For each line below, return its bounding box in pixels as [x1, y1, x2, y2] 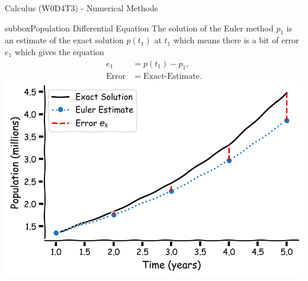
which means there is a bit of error [173, 34, 299, 46]
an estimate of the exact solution [5, 34, 124, 46]
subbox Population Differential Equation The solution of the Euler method [5, 21, 274, 34]
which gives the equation [14, 45, 104, 58]
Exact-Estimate [143, 72, 200, 81]
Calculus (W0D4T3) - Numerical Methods [5, 2, 158, 14]
